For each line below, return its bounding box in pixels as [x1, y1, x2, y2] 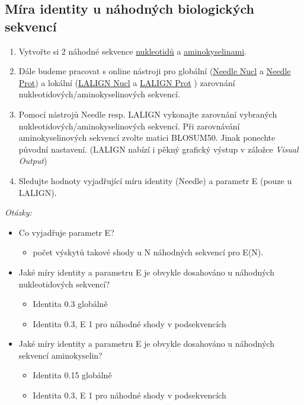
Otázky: [5, 206, 32, 219]
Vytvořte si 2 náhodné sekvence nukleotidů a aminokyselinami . [18, 45, 247, 57]
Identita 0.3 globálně [33, 298, 108, 310]
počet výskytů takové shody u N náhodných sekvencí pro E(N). [33, 246, 264, 258]
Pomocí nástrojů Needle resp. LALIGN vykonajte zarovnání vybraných [18, 107, 277, 120]
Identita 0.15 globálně [33, 369, 112, 381]
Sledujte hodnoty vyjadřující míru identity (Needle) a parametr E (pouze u [18, 174, 292, 186]
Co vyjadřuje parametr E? [18, 226, 114, 238]
